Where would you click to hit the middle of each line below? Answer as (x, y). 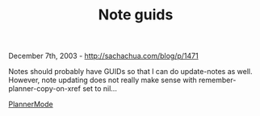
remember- (218, 80)
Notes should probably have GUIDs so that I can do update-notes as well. (130, 72)
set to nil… (99, 89)
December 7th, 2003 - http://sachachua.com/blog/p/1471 (104, 56)
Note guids (136, 15)
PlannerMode (31, 104)
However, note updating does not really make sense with (103, 80)
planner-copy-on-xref (44, 89)
